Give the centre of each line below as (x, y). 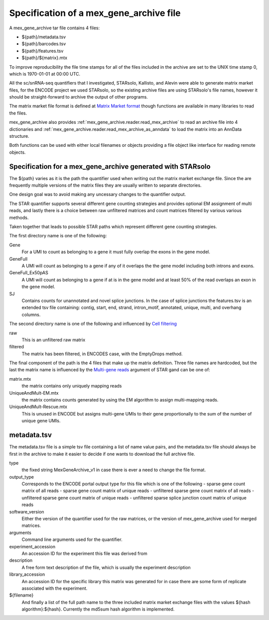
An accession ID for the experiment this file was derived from (84, 553)
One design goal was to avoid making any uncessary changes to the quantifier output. (98, 195)
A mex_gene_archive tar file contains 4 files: (55, 28)
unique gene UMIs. (41, 421)
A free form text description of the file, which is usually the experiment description (106, 567)
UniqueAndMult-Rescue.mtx (38, 407)
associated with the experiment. (55, 588)
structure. (19, 136)
